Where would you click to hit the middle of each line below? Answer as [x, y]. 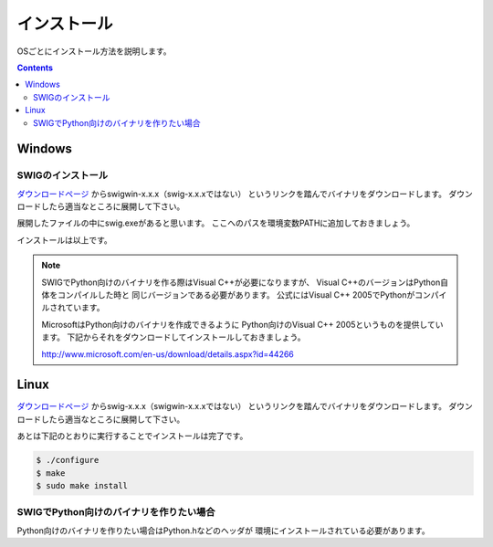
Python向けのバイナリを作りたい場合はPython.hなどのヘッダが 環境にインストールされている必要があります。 [223, 531]
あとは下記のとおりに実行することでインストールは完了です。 [132, 436]
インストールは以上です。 [65, 240]
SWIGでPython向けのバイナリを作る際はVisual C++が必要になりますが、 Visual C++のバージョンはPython [241, 282]
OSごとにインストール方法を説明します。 [94, 51]
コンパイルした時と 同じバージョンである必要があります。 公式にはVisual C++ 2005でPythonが [236, 295]
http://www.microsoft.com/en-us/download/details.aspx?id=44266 [168, 354]
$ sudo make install [82, 486]
